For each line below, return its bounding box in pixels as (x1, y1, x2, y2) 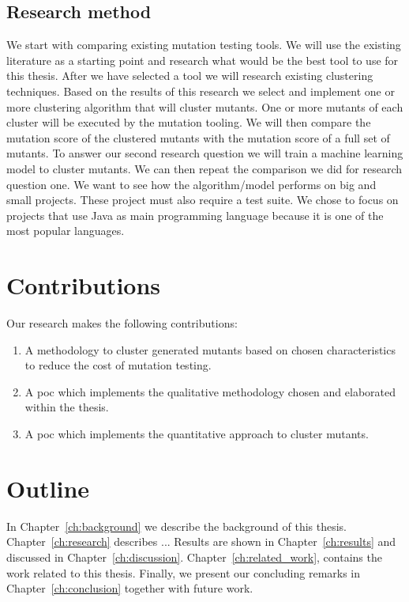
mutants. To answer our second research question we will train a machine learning (6, 145, 403, 161)
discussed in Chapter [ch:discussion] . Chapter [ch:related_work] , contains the (6, 548, 382, 565)
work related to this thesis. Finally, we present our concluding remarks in (6, 564, 361, 581)
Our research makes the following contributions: (6, 315, 238, 331)
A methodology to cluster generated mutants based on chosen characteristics (24, 341, 396, 358)
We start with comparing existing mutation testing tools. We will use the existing (6, 36, 401, 53)
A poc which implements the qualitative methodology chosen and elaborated (24, 383, 396, 399)
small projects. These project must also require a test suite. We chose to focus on (6, 191, 399, 208)
